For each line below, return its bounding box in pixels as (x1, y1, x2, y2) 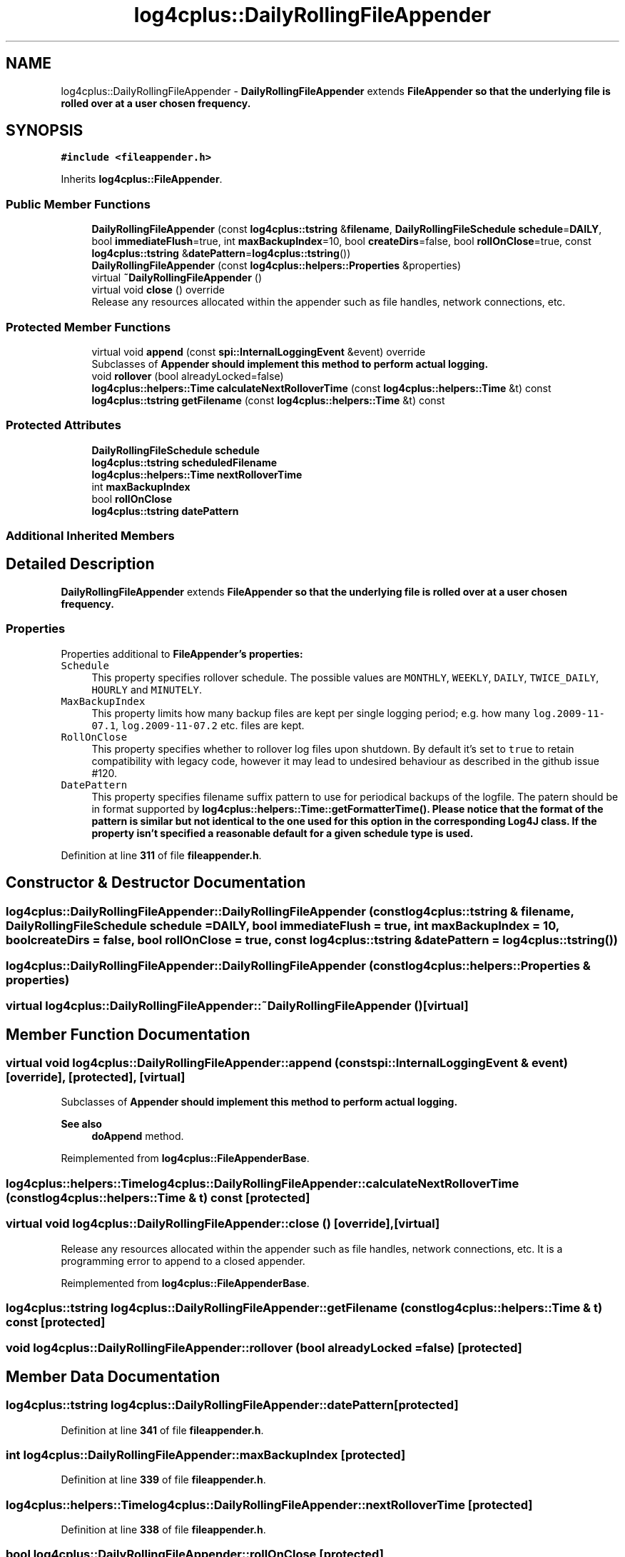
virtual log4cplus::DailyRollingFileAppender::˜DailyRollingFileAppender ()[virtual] (6, 998, 469, 1013)
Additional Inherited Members (6, 529, 175, 544)
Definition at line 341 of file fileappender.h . (61, 1423, 264, 1436)
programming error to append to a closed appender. (61, 1254, 305, 1267)
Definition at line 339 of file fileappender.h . (61, 1473, 266, 1486)
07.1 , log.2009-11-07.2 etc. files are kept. (91, 719, 305, 731)
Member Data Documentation (6, 1367, 220, 1386)
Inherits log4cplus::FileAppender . (61, 173, 223, 186)
